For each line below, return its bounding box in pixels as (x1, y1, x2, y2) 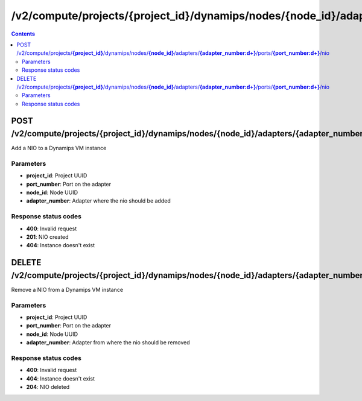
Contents (11, 30, 36, 37)
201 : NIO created (26, 233, 69, 241)
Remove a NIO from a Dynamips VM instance (11, 286, 124, 293)
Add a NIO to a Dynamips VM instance (11, 145, 107, 152)
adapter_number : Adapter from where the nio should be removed (26, 339, 190, 346)
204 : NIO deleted (26, 384, 70, 391)
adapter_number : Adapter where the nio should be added (26, 197, 171, 204)
